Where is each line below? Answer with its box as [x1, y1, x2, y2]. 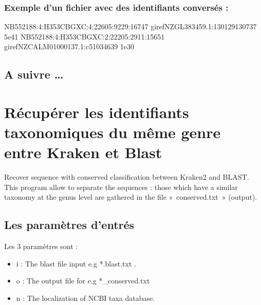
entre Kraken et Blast [4, 142, 162, 163]
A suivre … [4, 66, 64, 82]
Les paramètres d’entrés [4, 217, 135, 233]
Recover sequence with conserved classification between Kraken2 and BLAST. [4, 171, 249, 182]
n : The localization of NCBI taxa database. [16, 293, 155, 303]
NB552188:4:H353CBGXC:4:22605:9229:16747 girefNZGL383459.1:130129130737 [4, 21, 257, 32]
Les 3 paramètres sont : [4, 241, 78, 252]
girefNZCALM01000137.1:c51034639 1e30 [4, 41, 135, 52]
